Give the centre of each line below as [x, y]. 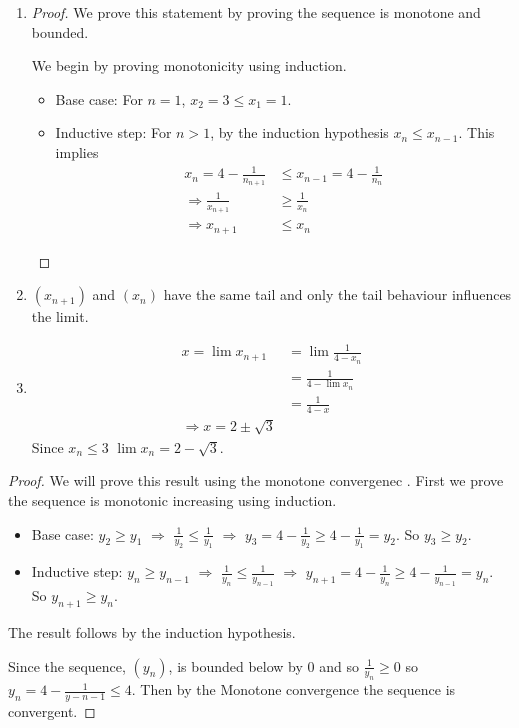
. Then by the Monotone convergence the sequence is [293, 689]
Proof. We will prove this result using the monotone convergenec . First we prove [256, 480]
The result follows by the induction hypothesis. [152, 631]
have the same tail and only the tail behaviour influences [337, 294]
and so [339, 665]
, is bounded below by [235, 665]
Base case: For [99, 98]
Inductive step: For [113, 132]
